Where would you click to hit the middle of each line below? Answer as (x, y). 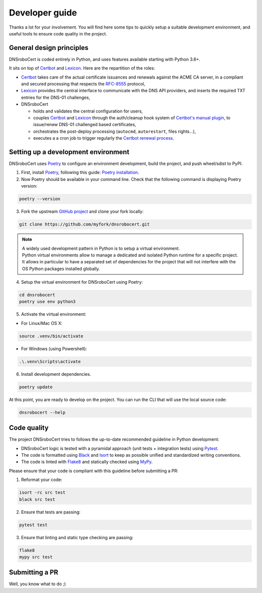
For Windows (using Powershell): (54, 349)
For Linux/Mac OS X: (42, 323)
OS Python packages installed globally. (61, 269)
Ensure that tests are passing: (51, 512)
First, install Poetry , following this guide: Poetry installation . (80, 173)
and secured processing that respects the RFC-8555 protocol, (83, 84)
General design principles (49, 48)
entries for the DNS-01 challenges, (56, 97)
